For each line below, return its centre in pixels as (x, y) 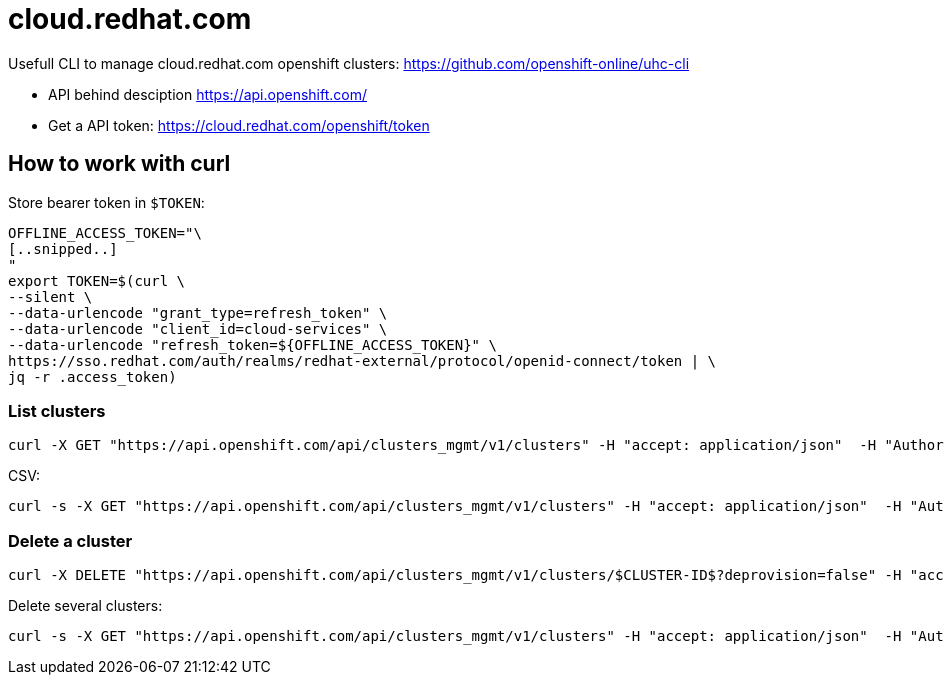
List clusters (57, 410)
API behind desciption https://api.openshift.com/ (208, 94)
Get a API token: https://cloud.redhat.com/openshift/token (239, 125)
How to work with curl (119, 164)
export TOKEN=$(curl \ (97, 280)
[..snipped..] (63, 248)
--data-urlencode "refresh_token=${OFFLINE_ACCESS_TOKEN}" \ (252, 344)
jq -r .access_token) (92, 376)
